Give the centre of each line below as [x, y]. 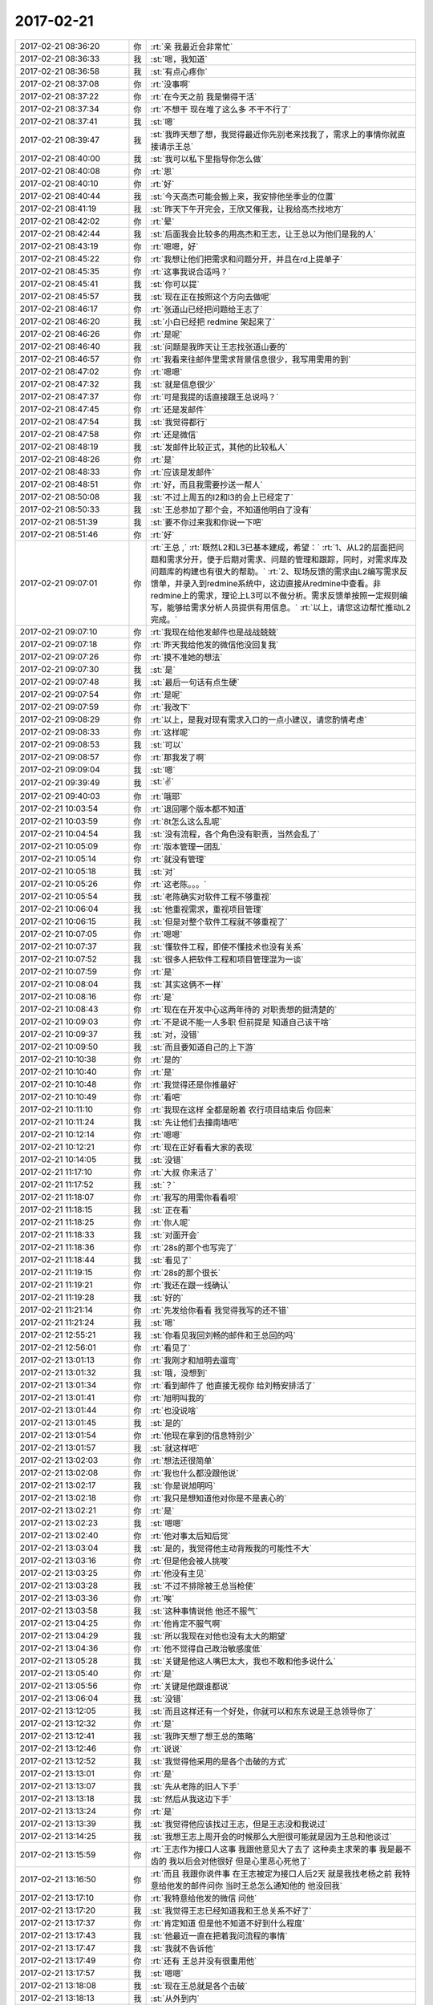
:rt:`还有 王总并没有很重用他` [204, 1961]
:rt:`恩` [162, 171]
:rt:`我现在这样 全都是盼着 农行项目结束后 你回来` [242, 1109]
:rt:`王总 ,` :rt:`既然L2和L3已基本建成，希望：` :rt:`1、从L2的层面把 [273, 547]
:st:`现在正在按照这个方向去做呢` [211, 297]
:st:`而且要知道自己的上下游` [203, 1047]
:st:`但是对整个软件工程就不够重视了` [219, 921]
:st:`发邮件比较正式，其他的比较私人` [219, 447]
